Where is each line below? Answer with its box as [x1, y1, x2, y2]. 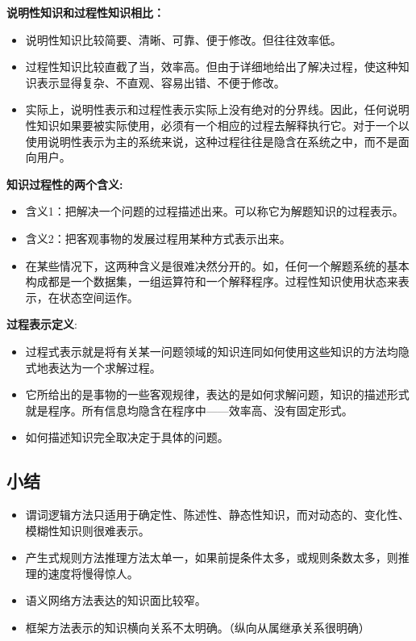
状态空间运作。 [59, 288, 139, 305]
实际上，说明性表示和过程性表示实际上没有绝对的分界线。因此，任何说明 [25, 101, 410, 118]
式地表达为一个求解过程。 [25, 358, 161, 375]
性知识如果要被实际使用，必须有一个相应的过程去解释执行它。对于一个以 [25, 116, 410, 133]
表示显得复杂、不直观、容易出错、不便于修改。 [36, 73, 285, 90]
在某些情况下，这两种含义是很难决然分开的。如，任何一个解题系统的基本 [25, 257, 410, 274]
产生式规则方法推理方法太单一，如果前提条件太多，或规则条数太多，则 [25, 549, 398, 566]
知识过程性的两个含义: [6, 175, 123, 192]
